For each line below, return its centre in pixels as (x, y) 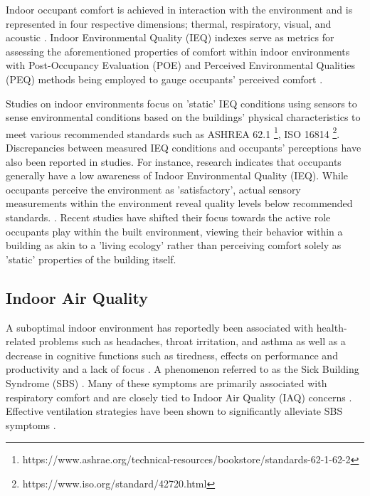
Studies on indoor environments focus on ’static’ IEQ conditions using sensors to (181, 103)
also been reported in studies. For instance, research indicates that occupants (174, 161)
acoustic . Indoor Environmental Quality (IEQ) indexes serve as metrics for (170, 37)
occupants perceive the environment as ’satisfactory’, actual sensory (153, 189)
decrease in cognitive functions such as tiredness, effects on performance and (172, 355)
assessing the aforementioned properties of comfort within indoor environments (178, 51)
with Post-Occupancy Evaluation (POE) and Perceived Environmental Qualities (181, 65)
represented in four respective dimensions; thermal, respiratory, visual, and (169, 23)
